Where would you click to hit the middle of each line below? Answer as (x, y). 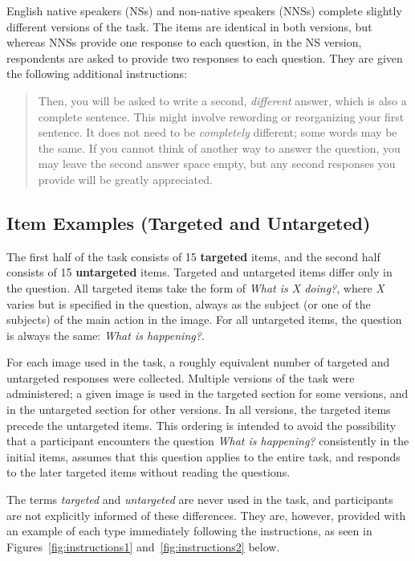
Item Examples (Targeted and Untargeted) (189, 222)
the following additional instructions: (97, 74)
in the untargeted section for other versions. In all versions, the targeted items (199, 409)
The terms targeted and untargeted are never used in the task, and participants (200, 500)
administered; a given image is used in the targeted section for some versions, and (207, 393)
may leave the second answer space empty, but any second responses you (217, 164)
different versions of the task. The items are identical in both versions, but (189, 26)
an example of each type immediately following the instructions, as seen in (189, 531)
